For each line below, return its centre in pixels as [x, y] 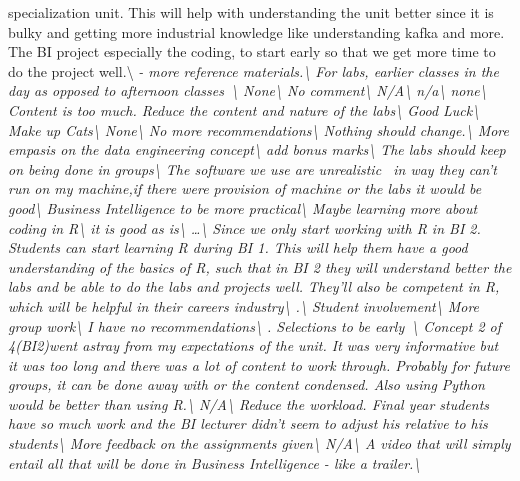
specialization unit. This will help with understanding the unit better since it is [251, 12]
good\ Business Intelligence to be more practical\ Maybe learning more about [243, 207]
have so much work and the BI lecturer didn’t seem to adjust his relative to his [248, 423]
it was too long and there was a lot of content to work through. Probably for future [259, 364]
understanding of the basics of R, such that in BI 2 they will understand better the [260, 266]
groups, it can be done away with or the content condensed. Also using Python [246, 384]
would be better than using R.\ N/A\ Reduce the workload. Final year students [249, 403]
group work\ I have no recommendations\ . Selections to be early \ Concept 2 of [255, 325]
